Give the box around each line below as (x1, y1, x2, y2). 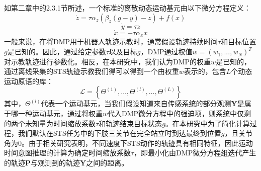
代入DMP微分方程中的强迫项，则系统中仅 (108, 108, 244, 119)
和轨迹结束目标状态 (99, 118, 162, 128)
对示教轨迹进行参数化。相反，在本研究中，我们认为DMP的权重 (4, 56, 211, 66)
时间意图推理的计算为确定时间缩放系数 (4, 147, 131, 158)
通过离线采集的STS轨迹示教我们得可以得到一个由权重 (4, 66, 179, 76)
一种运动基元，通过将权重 (18, 108, 103, 119)
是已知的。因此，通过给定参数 (7, 46, 106, 57)
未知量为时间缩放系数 (25, 118, 96, 128)
